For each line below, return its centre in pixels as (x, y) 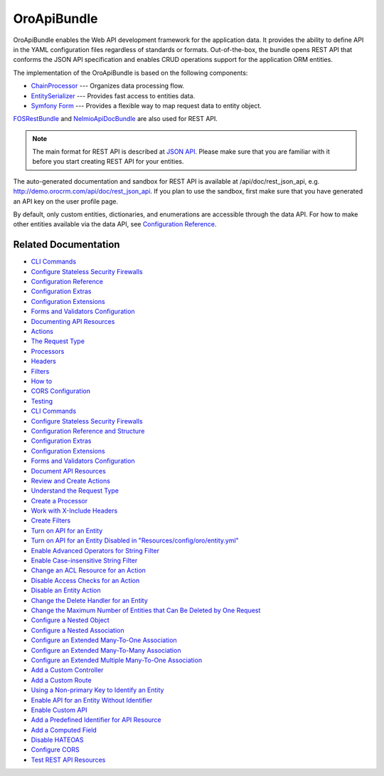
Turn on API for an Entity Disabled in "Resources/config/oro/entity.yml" (135, 540)
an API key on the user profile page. (66, 201)
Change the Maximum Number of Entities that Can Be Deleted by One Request (146, 610)
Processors (48, 351)
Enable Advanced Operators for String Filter (95, 550)
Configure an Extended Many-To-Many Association (106, 650)
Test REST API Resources (68, 760)
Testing (42, 401)
